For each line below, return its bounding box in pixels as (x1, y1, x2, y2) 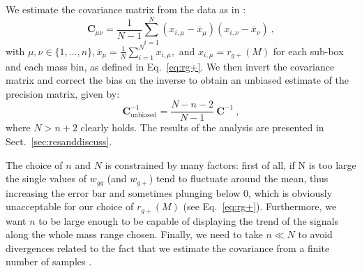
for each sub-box (273, 43, 344, 58)
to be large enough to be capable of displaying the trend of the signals (38, 213, 338, 228)
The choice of (6, 157, 63, 172)
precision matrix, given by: (6, 86, 120, 101)
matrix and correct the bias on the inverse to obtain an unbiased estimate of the (6, 73, 349, 87)
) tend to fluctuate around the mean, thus (149, 171, 329, 186)
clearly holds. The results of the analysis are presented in (80, 120, 324, 135)
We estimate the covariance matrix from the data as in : (6, 2, 246, 16)
